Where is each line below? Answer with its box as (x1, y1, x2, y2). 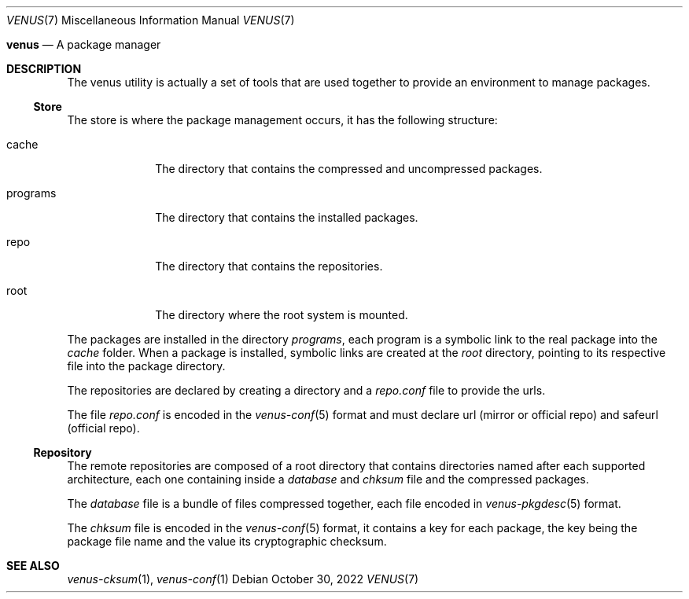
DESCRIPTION (6, 62, 82, 75)
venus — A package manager (6, 38, 161, 51)
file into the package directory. (67, 359, 226, 373)
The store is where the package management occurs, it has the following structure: (67, 113, 498, 127)
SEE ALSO (6, 559, 60, 572)
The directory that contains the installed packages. (155, 211, 418, 224)
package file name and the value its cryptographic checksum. (67, 535, 387, 548)
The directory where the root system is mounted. (155, 308, 408, 322)
